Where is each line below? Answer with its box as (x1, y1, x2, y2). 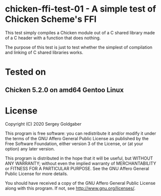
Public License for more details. (5, 171, 68, 177)
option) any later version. (5, 146, 55, 152)
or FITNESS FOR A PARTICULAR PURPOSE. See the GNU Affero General (5, 166, 149, 172)
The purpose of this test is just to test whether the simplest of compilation (5, 44, 153, 50)
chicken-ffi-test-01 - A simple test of (5, 3, 156, 15)
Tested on (5, 66, 46, 78)
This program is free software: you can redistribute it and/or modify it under (5, 131, 156, 136)
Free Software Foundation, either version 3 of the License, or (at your (5, 141, 144, 147)
